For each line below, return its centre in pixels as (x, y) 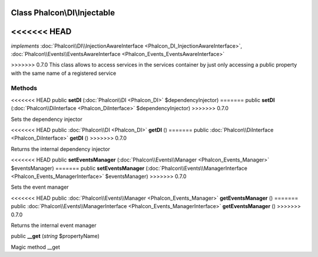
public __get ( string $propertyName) (55, 236)
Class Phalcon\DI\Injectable (63, 13)
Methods (24, 88)
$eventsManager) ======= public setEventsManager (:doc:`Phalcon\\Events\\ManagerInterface (129, 168)
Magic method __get (35, 247)
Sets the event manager (40, 187)
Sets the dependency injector (47, 119)
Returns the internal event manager (54, 225)
